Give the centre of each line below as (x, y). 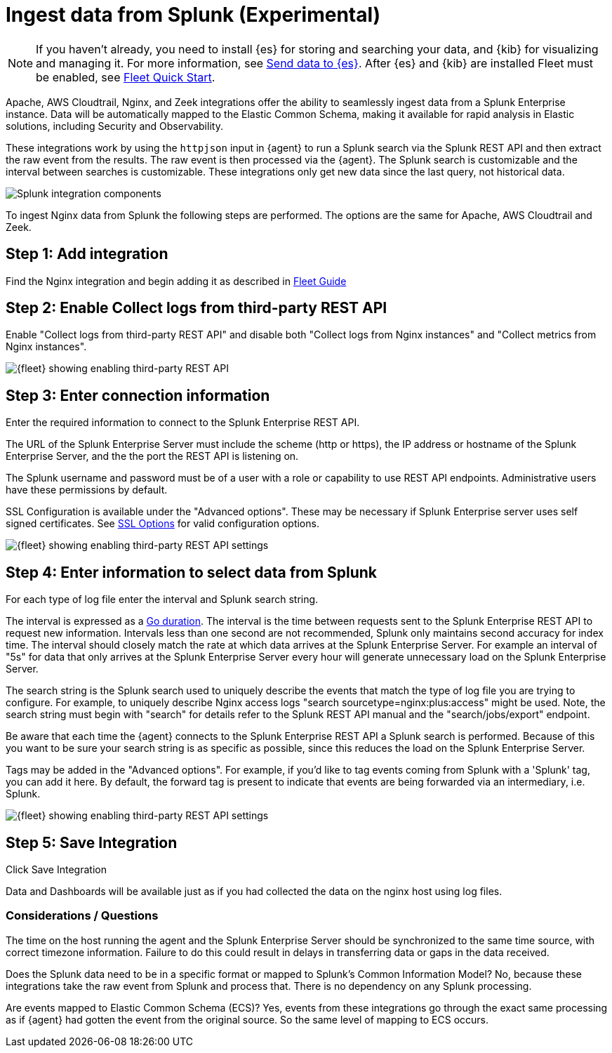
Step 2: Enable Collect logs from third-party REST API (197, 308)
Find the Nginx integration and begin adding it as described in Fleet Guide (176, 281)
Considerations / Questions (82, 916)
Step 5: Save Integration (92, 842)
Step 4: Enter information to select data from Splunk (192, 572)
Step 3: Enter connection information (138, 395)
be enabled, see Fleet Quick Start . (126, 77)
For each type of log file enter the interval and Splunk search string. (162, 600)
